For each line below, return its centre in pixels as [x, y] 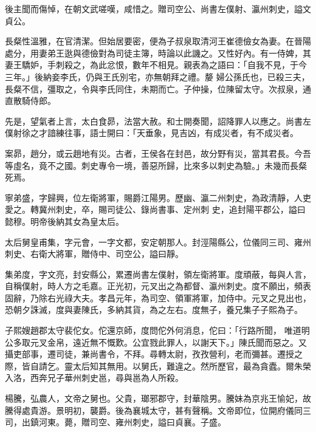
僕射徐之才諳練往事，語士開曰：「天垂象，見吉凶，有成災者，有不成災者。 [152, 133]
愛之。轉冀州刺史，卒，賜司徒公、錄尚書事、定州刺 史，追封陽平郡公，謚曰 [155, 209]
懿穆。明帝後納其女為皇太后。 [64, 221]
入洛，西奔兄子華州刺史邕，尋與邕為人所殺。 [94, 378]
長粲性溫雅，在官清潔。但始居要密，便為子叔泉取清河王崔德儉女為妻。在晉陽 [158, 41]
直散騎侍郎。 [30, 101]
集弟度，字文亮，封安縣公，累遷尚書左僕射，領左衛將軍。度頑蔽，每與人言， [158, 274]
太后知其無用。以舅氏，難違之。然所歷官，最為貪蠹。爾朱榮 [192, 365]
